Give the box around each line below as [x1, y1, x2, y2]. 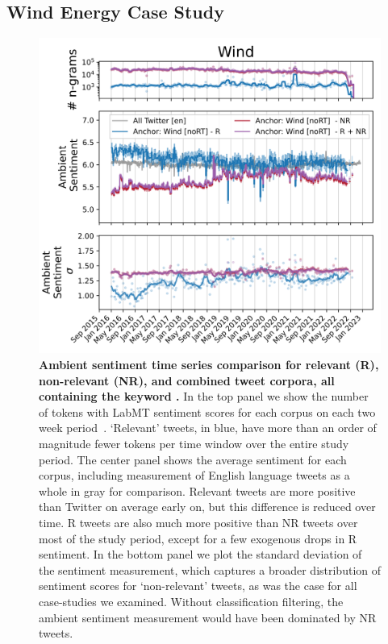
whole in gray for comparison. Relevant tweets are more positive [39, 482, 356, 499]
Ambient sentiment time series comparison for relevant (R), [39, 356, 379, 373]
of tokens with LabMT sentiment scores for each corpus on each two [39, 403, 376, 420]
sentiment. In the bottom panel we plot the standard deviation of [39, 546, 362, 563]
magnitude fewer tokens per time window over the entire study [39, 435, 349, 452]
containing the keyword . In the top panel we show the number [39, 388, 369, 405]
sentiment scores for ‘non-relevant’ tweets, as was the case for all [39, 577, 357, 594]
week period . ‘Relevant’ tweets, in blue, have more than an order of [39, 419, 377, 436]
